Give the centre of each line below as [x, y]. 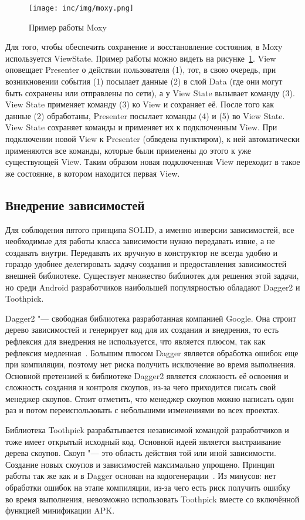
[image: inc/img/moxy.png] [81, 8]
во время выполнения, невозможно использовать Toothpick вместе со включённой [152, 499]
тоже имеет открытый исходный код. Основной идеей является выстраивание [143, 441]
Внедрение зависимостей [75, 205]
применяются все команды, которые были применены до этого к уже [128, 150]
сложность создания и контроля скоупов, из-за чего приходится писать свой [141, 387]
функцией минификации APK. [60, 510]
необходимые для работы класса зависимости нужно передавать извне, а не [140, 241]
